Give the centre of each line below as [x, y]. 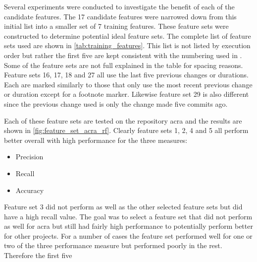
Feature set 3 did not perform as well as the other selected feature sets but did [123, 207]
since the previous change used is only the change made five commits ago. [116, 103]
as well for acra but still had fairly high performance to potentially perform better [128, 226]
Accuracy [30, 190]
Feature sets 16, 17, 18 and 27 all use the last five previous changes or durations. [126, 75]
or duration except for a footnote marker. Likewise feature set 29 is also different [127, 94]
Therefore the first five [38, 255]
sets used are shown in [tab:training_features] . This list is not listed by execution [127, 45]
